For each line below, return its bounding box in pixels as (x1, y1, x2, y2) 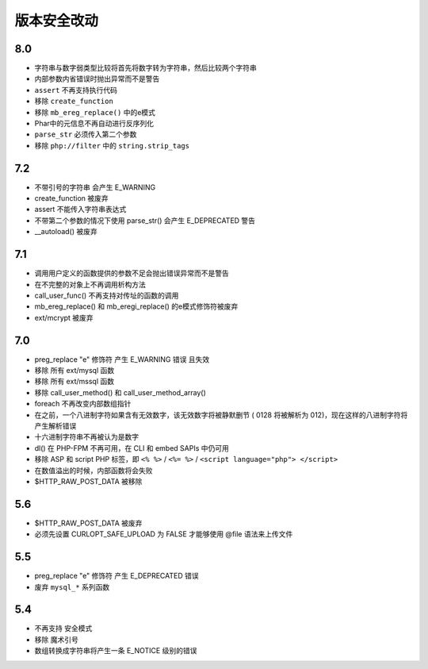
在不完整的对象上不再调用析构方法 (34, 279, 146, 289)
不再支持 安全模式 (34, 624, 93, 633)
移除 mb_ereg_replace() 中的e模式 (34, 107, 156, 117)
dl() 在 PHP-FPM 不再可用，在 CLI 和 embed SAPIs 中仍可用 (34, 443, 229, 452)
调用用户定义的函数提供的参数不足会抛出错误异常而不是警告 (34, 268, 229, 278)
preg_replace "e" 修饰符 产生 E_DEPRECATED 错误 (34, 571, 200, 581)
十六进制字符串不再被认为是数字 (34, 433, 139, 442)
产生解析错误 (34, 421, 77, 430)
